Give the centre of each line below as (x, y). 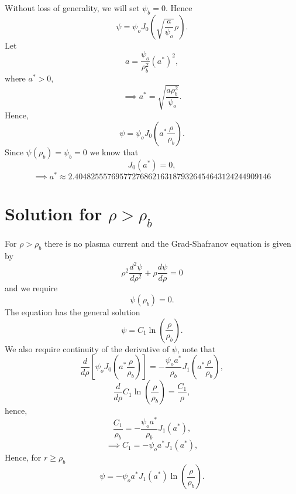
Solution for (54, 214)
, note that (196, 348)
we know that (114, 151)
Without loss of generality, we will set (72, 8)
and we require (31, 288)
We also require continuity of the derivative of (87, 348)
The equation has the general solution (73, 311)
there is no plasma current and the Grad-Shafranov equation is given (168, 243)
